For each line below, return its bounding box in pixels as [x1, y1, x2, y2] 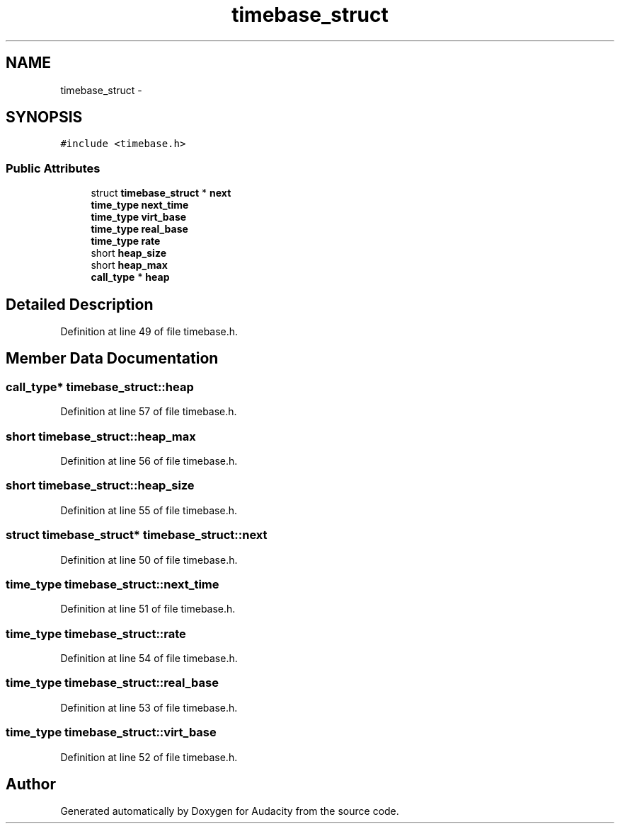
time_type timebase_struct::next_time [6, 576, 219, 591]
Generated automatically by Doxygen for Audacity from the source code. [60, 805, 399, 818]
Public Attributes [6, 161, 101, 175]
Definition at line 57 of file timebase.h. [60, 405, 237, 418]
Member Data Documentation [6, 349, 219, 368]
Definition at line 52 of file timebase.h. [60, 750, 238, 763]
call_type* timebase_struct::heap [6, 379, 194, 394]
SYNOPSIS [6, 108, 83, 127]
